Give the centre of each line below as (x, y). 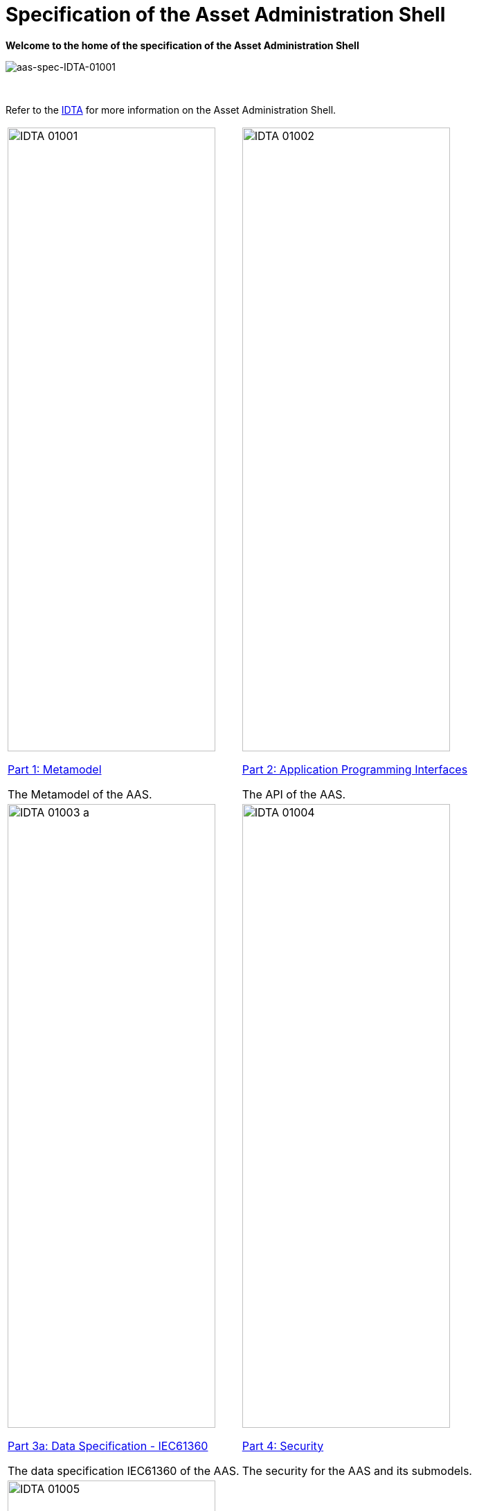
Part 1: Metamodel (55, 769)
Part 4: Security (283, 1446)
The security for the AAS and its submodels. (357, 1470)
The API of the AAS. (294, 794)
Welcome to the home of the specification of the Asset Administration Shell (182, 45)
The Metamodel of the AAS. (80, 794)
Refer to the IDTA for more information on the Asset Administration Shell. (171, 110)
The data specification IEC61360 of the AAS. (124, 1470)
